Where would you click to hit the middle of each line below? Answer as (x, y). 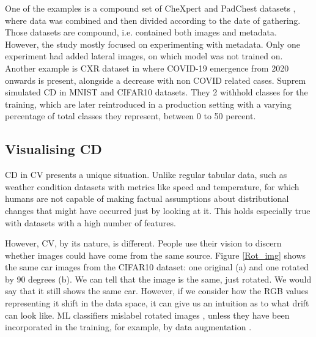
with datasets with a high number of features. (90, 222)
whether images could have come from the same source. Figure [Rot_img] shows (156, 255)
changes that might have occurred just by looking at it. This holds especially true (158, 210)
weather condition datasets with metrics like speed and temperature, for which (152, 186)
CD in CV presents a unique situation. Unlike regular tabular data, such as (146, 175)
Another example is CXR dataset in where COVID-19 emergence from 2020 (147, 68)
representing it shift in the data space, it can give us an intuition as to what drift (157, 303)
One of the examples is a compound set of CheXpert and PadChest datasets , (150, 8)
